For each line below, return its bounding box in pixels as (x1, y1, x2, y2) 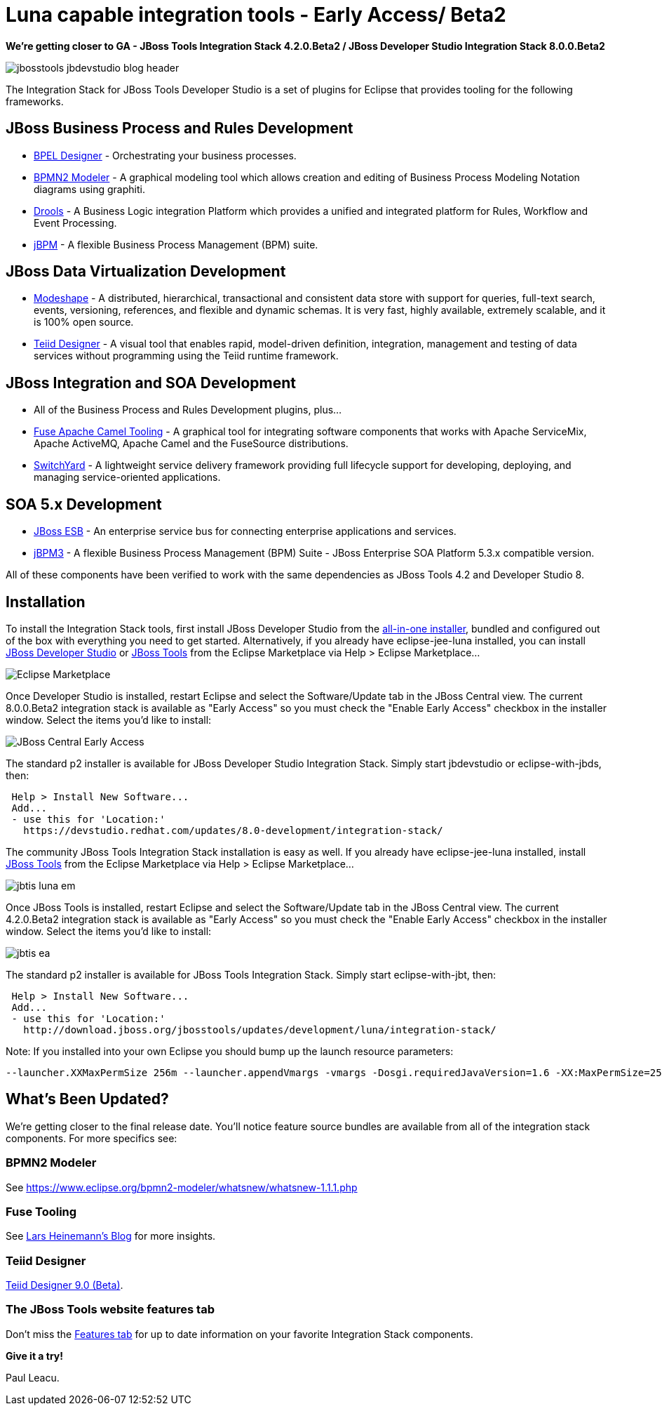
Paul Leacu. (6, 1371, 60, 1384)
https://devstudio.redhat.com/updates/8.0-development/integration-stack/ (23, 824, 443, 836)
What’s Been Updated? (6, 1090, 169, 1108)
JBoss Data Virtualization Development (6, 263, 286, 281)
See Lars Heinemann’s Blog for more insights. (6, 1230, 216, 1243)
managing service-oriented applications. (34, 471, 221, 484)
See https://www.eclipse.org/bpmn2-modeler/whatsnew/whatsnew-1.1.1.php (6, 1181, 358, 1193)
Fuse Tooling (6, 1204, 77, 1219)
